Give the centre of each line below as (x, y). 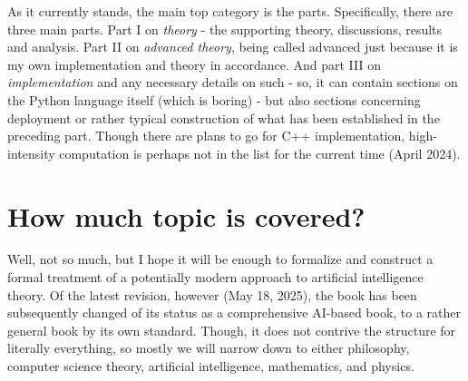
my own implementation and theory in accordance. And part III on (194, 64)
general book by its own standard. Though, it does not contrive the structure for (232, 330)
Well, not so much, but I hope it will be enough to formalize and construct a (220, 259)
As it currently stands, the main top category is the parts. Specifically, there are (230, 11)
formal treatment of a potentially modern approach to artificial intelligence (215, 277)
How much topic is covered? (186, 215)
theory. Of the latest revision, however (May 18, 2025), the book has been (212, 294)
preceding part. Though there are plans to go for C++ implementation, (206, 136)
